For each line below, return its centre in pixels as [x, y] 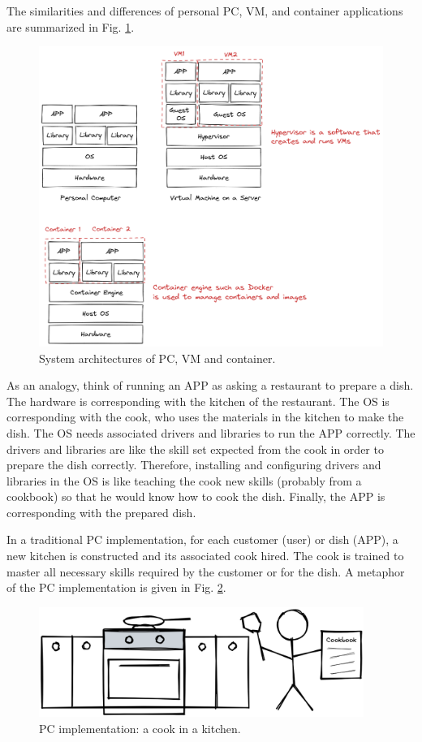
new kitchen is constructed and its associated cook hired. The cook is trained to [205, 556]
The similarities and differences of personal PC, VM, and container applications [205, 11]
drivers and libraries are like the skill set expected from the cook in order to [195, 449]
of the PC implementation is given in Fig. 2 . [116, 587]
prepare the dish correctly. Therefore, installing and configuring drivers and [194, 465]
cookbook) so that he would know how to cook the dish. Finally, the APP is [196, 496]
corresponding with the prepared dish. [101, 512]
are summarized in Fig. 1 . [71, 26]
